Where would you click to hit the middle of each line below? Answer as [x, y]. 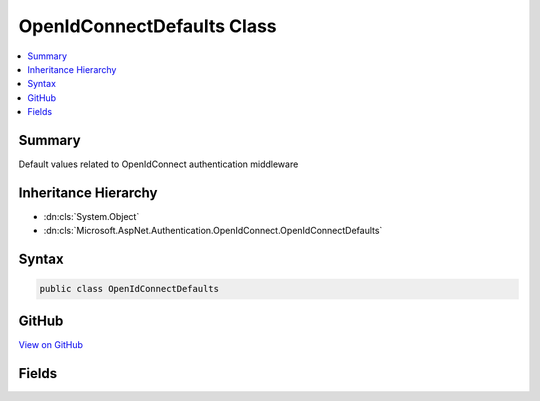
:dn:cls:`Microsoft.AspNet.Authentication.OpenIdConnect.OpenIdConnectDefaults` [213, 231]
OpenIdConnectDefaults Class [147, 26]
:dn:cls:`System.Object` [91, 216]
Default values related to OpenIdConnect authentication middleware [158, 164]
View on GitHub [51, 344]
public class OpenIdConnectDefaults [129, 289]
